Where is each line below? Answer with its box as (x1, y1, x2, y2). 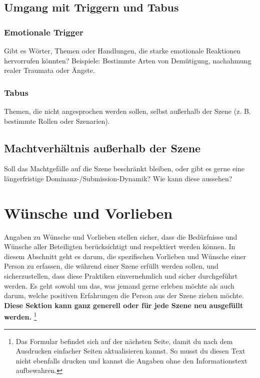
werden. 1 (4, 310, 37, 322)
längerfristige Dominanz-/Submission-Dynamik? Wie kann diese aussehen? (4, 173, 232, 183)
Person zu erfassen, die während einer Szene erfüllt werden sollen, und (4, 261, 218, 271)
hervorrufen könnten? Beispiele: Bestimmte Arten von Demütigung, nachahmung (4, 55, 251, 65)
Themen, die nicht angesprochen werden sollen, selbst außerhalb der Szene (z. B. (4, 106, 251, 116)
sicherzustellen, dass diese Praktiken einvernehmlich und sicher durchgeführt (4, 271, 238, 281)
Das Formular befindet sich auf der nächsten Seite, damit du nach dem (15, 336, 233, 346)
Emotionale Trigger (4, 25, 83, 38)
